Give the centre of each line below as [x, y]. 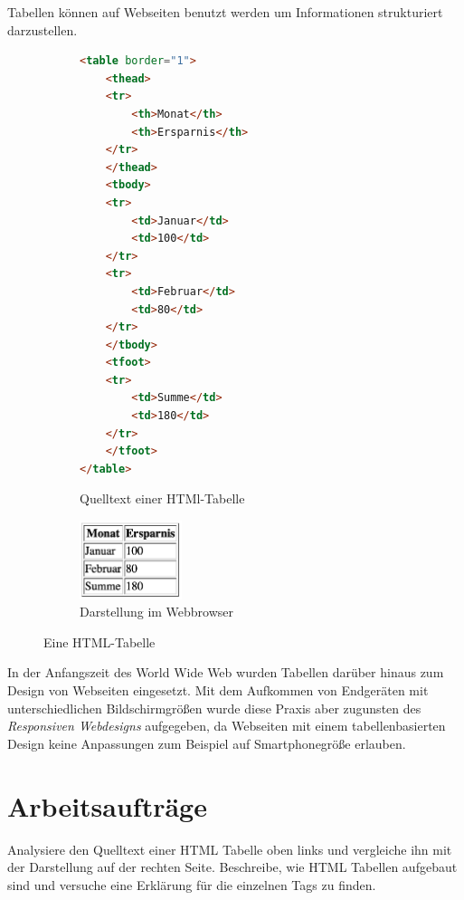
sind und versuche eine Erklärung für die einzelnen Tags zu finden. [192, 884]
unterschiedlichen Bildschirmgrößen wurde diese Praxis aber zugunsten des [214, 708]
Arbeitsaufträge [107, 805]
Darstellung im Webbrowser [157, 612]
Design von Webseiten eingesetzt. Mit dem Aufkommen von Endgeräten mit [218, 690]
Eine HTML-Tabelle [99, 641]
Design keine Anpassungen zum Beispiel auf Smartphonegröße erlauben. [207, 743]
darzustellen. [43, 29]
